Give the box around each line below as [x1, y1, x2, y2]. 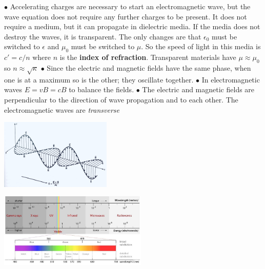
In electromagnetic [201, 74, 260, 85]
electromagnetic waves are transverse [4, 104, 119, 115]
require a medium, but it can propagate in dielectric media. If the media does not [4, 21, 260, 32]
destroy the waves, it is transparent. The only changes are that [4, 31, 201, 42]
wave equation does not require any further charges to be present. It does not [4, 11, 247, 22]
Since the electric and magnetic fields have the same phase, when [47, 62, 251, 73]
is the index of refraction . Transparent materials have [59, 52, 236, 63]
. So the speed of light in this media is [141, 41, 261, 52]
